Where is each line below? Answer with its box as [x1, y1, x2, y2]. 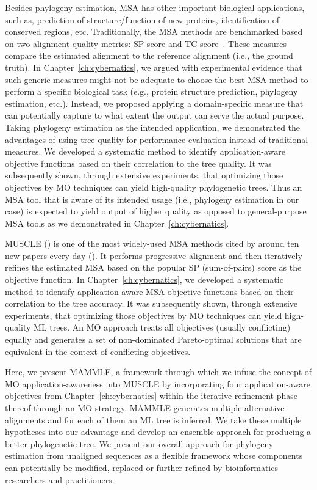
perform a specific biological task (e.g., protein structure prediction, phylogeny [5, 85, 298, 98]
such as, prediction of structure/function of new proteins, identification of [5, 13, 280, 26]
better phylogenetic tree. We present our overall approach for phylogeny [5, 437, 274, 450]
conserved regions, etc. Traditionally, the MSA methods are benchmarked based [5, 25, 303, 38]
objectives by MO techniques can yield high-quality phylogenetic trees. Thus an [5, 180, 302, 193]
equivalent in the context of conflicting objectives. [5, 345, 191, 357]
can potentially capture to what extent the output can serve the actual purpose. [5, 109, 304, 122]
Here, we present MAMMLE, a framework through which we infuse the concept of [5, 365, 312, 378]
